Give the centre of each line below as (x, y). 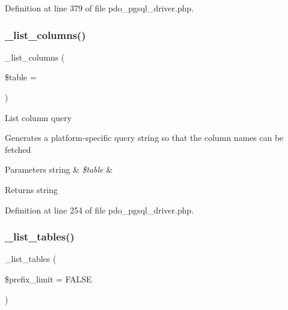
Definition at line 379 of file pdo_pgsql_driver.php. (99, 8)
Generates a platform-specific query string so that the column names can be (144, 138)
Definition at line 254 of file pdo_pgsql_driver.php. (99, 210)
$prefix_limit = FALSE (48, 279)
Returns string (31, 189)
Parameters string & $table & (59, 169)
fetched (18, 149)
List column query (38, 117)
